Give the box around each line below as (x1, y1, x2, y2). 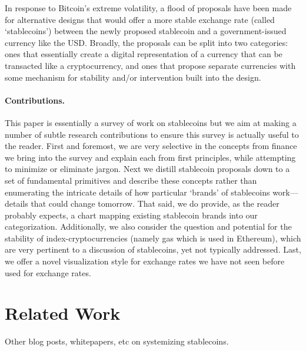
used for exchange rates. (5, 266, 91, 279)
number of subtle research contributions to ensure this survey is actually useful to (5, 128, 299, 140)
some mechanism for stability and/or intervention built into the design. (5, 71, 261, 83)
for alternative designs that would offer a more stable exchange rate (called (5, 13, 275, 25)
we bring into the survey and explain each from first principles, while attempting (5, 151, 296, 163)
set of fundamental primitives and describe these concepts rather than (5, 174, 257, 186)
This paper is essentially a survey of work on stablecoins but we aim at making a (5, 116, 297, 128)
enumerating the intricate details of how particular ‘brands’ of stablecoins (5, 186, 270, 198)
